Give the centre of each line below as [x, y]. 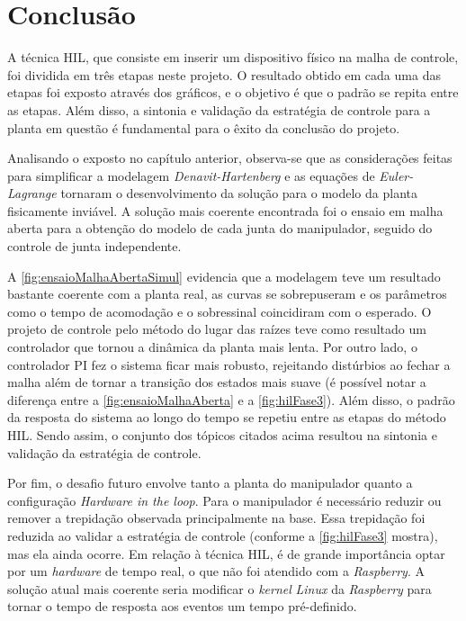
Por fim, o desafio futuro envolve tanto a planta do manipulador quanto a [210, 483]
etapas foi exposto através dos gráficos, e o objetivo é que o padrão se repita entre [233, 92]
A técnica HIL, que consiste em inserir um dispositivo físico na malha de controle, [233, 57]
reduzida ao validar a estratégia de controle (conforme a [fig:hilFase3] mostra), [223, 535]
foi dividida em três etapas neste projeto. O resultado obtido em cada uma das [224, 74]
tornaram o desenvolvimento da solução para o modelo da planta [239, 193]
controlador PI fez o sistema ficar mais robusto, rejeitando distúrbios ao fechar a [229, 364]
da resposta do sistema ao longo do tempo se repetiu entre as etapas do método [227, 417]
